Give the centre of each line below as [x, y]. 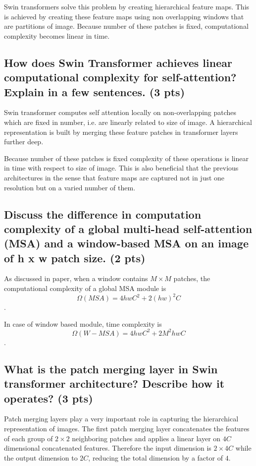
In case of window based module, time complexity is [83, 323]
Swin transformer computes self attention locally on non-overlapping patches [120, 112]
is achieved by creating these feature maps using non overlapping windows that [124, 16]
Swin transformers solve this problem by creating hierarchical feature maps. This [127, 6]
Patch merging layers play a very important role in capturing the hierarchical [121, 419]
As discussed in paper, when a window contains [76, 278]
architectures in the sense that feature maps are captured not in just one [114, 177]
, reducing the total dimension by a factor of [155, 457]
